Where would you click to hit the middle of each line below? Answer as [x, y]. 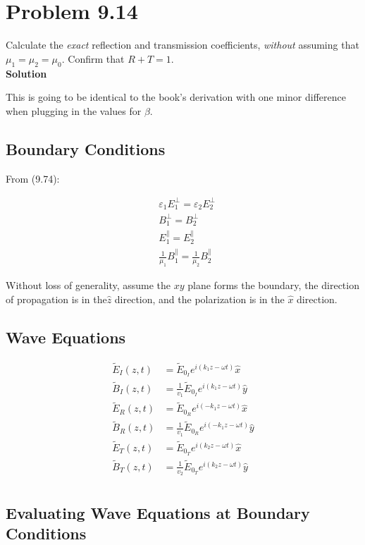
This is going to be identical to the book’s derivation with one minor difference [176, 97]
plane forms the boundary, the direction [273, 284]
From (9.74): [33, 178]
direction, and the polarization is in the [199, 299]
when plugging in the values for [74, 110]
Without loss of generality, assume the [88, 284]
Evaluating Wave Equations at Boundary [158, 512]
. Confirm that [93, 58]
